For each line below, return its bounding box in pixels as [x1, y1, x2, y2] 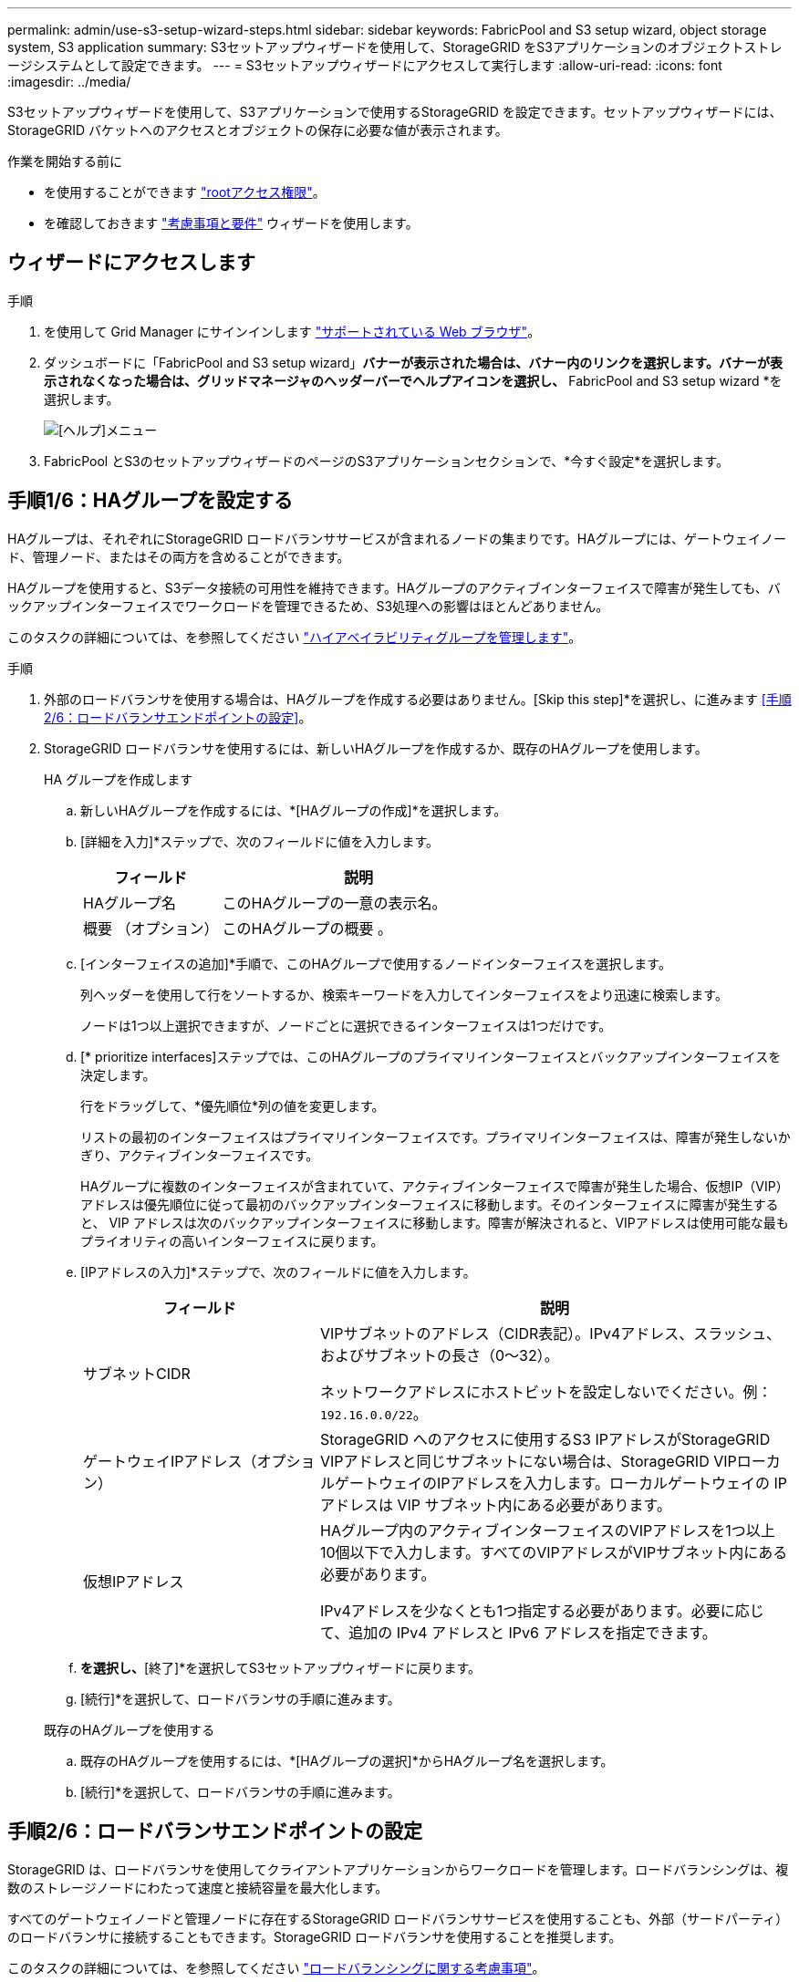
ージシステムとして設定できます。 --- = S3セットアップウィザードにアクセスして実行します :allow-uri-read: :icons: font [7, 57, 722, 73]
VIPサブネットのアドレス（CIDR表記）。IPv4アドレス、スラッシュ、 [319, 1323, 781, 1343]
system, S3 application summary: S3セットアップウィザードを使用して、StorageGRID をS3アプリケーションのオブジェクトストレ [7, 39, 783, 55]
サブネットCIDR [83, 1364, 191, 1383]
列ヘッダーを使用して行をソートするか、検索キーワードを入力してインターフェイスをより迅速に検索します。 [80, 986, 728, 1002]
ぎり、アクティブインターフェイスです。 [80, 1147, 319, 1163]
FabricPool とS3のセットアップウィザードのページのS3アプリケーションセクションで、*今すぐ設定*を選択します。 [44, 452, 729, 469]
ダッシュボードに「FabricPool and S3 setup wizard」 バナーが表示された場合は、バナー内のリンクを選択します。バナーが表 [44, 354, 783, 370]
